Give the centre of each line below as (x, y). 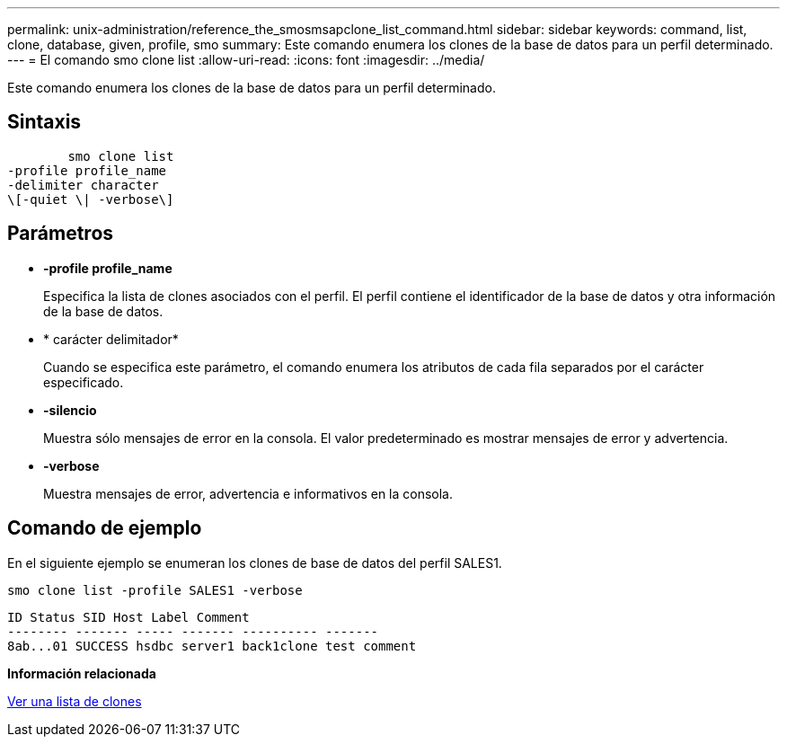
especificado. (84, 382)
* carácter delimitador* (111, 339)
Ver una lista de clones (75, 701)
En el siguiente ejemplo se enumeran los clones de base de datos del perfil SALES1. (255, 562)
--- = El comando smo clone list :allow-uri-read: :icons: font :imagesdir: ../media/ (246, 60)
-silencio (70, 410)
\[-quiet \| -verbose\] (91, 199)
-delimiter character (83, 185)
